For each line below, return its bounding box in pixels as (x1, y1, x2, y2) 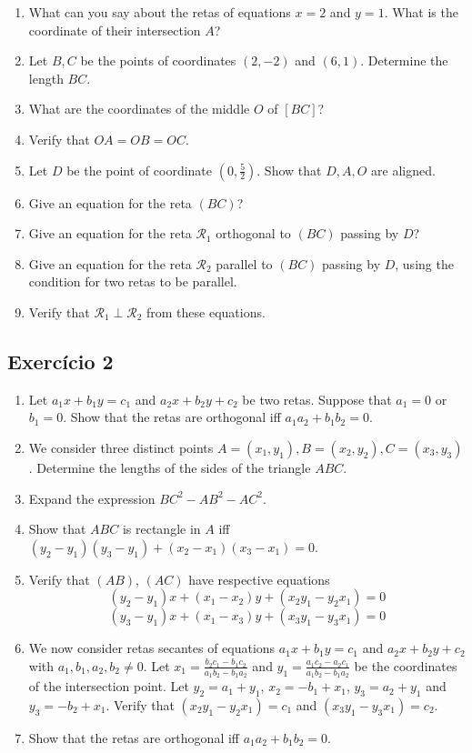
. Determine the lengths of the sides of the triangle (28, 457, 311, 477)
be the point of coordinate (66, 160, 213, 179)
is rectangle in (122, 519, 201, 538)
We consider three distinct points (28, 437, 214, 457)
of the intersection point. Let (28, 677, 189, 696)
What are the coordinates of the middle (28, 99, 250, 118)
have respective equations (188, 569, 330, 588)
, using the (395, 254, 454, 273)
